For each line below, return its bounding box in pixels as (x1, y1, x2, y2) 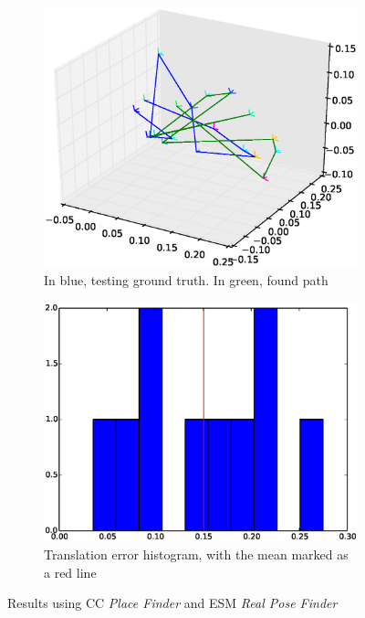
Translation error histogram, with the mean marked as (44, 545, 349, 563)
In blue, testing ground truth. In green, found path (44, 271, 328, 290)
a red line (44, 562, 97, 581)
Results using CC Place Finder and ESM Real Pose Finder (7, 593, 338, 613)
